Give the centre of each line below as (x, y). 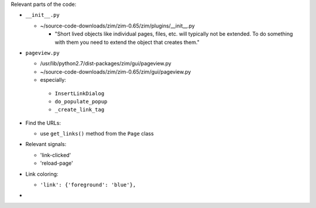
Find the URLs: (43, 123)
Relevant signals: (46, 144)
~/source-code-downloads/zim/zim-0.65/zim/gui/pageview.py (116, 72)
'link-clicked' (56, 155)
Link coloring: (42, 174)
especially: (53, 80)
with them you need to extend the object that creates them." (127, 42)
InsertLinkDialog (80, 93)
